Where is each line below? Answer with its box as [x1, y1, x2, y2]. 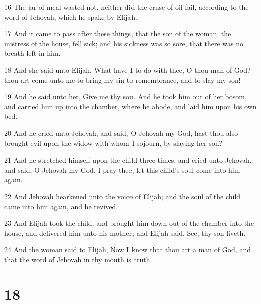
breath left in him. [4, 48, 61, 58]
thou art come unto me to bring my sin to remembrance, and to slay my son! [4, 74, 241, 85]
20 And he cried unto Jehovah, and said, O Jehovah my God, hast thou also [4, 127, 238, 138]
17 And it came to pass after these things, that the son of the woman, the [4, 28, 231, 39]
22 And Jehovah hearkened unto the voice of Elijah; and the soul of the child [4, 191, 241, 201]
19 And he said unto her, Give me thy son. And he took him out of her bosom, [4, 91, 247, 102]
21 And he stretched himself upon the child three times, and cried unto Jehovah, [4, 155, 252, 165]
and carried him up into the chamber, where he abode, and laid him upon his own [4, 101, 257, 111]
